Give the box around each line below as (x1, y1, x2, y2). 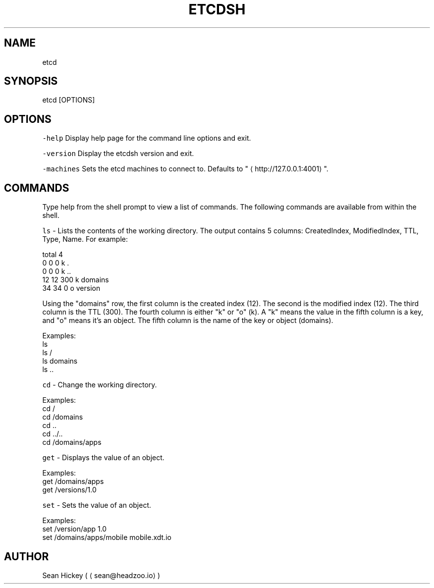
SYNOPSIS (4, 75, 58, 88)
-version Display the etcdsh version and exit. (42, 149, 194, 158)
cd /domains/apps (42, 438, 102, 447)
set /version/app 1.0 (42, 525, 107, 534)
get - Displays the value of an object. (42, 453, 164, 462)
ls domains (42, 357, 78, 366)
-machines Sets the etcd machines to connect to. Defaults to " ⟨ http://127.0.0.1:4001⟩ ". (42, 164, 328, 173)
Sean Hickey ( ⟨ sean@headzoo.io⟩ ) (42, 571, 161, 580)
